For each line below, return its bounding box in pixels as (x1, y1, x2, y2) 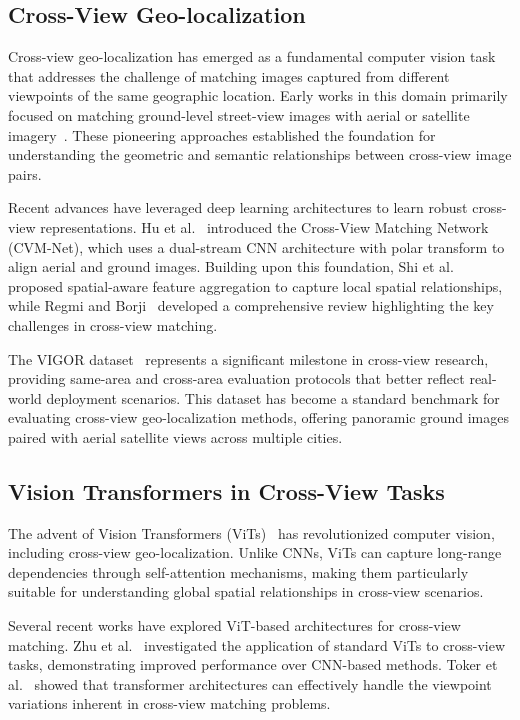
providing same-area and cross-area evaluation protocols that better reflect (8, 368, 465, 389)
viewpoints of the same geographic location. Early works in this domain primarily (8, 85, 508, 106)
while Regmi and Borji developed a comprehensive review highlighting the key (8, 295, 494, 316)
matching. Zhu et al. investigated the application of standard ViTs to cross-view (8, 634, 506, 655)
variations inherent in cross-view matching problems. (8, 693, 331, 714)
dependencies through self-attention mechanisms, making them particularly (8, 561, 469, 582)
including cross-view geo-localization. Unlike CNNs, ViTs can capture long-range (8, 542, 502, 563)
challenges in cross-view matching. (8, 314, 218, 335)
